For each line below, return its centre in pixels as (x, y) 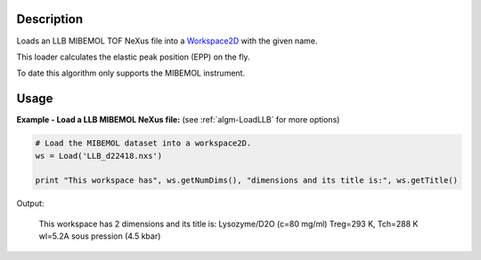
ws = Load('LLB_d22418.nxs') (99, 156)
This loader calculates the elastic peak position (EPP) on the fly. (133, 57)
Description (50, 19)
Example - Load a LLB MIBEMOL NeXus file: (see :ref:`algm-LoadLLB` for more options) (178, 120)
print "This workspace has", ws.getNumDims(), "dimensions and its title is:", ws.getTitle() (247, 181)
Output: (30, 203)
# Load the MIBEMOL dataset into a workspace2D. (143, 143)
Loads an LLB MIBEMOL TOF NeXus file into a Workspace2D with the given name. (167, 41)
